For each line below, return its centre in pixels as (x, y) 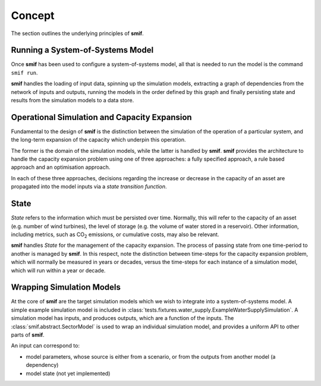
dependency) (42, 365)
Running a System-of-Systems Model (82, 50)
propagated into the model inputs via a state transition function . (89, 187)
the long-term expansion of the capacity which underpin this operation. (98, 140)
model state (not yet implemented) (68, 373)
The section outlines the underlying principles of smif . (77, 33)
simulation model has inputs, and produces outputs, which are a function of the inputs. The (122, 318)
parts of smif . (28, 335)
